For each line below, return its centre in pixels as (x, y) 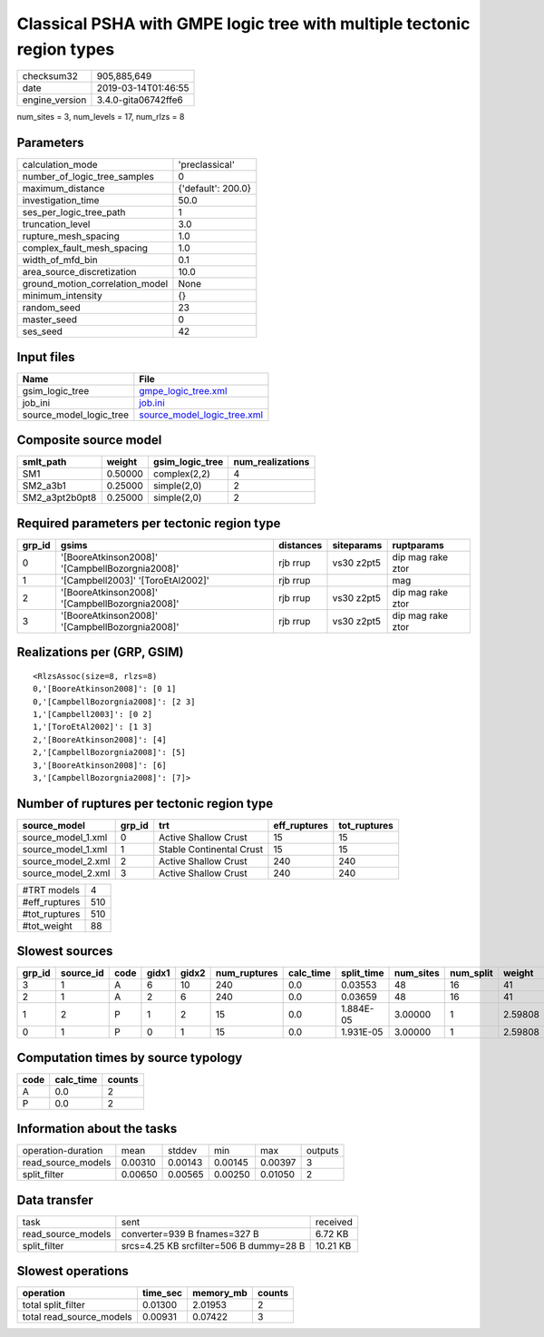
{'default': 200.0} (215, 189)
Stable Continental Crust (211, 849)
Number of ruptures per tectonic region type (145, 803)
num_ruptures (247, 973)
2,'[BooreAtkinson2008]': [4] (100, 739)
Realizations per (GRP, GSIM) (100, 652)
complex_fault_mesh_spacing (85, 248)
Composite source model (89, 440)
